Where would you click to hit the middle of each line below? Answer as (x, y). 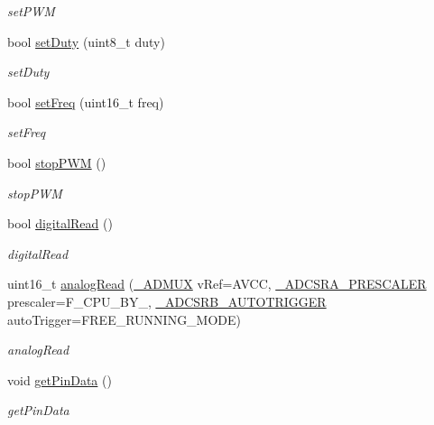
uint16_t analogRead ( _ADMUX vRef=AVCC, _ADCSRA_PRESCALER (217, 284)
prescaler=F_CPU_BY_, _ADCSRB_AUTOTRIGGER (167, 301)
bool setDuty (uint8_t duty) (86, 41)
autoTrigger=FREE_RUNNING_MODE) (125, 319)
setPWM (31, 11)
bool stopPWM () (57, 162)
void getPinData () (60, 379)
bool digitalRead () (60, 223)
